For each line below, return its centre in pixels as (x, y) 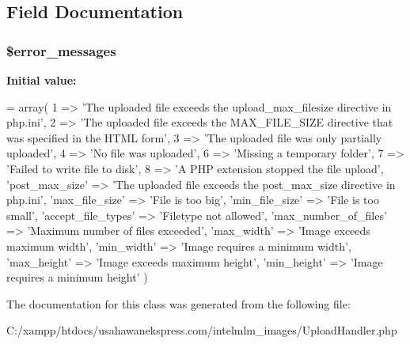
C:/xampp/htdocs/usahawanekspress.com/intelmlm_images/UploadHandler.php (202, 330)
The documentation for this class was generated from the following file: (178, 303)
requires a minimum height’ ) (77, 277)
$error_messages (61, 50)
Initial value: (42, 80)
